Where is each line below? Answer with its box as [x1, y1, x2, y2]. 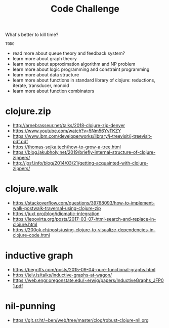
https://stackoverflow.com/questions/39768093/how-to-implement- [12, 200, 155, 206]
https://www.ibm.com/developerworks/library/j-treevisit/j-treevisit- [12, 133, 152, 139]
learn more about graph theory [12, 56, 77, 62]
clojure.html [12, 221, 37, 228]
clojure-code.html [12, 232, 50, 238]
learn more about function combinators [12, 88, 95, 94]
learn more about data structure [12, 72, 79, 78]
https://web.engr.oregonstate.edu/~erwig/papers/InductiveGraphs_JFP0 [12, 277, 164, 283]
